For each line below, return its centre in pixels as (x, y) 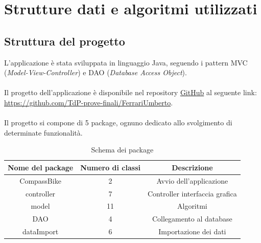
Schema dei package (122, 150)
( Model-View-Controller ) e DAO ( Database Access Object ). (96, 72)
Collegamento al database (192, 219)
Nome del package (41, 167)
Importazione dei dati (192, 231)
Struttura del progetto (65, 41)
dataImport (41, 231)
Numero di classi (110, 167)
